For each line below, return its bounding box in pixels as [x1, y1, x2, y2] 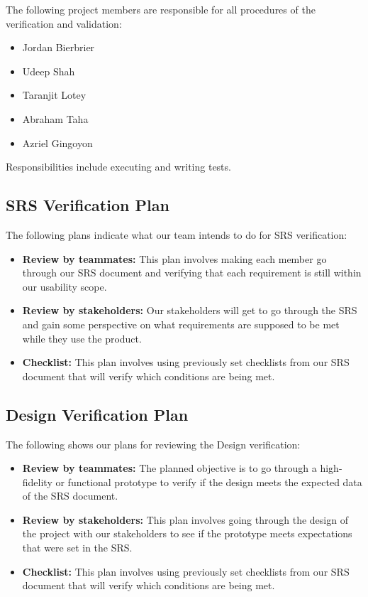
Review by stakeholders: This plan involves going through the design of [22, 512, 348, 527]
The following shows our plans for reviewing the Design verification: [6, 436, 301, 451]
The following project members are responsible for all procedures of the [6, 2, 316, 16]
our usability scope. [22, 279, 107, 294]
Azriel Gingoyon [22, 135, 93, 150]
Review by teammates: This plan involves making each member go [22, 251, 327, 266]
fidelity [22, 474, 52, 489]
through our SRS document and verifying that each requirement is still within [22, 265, 362, 280]
